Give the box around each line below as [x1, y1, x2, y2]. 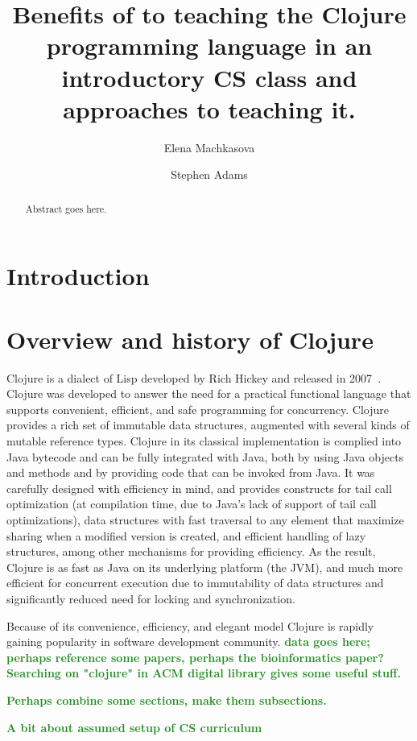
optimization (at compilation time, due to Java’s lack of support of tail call [6, 495, 377, 512]
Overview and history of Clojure [6, 322, 374, 355]
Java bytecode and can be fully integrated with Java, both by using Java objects [6, 448, 404, 465]
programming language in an [46, 29, 373, 62]
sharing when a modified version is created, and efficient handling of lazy [6, 527, 366, 544]
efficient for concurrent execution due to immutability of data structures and [6, 574, 384, 591]
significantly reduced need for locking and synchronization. [6, 590, 295, 606]
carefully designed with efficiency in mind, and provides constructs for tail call [6, 479, 392, 496]
